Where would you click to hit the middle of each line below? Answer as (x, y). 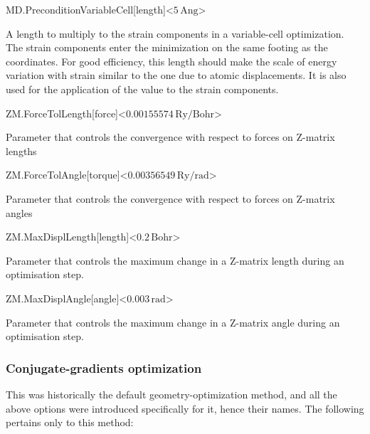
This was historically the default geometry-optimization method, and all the (171, 394)
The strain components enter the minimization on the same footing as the (167, 47)
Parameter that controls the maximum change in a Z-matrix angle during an (173, 322)
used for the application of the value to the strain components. (142, 89)
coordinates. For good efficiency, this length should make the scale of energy (171, 61)
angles (19, 212)
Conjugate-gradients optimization (104, 367)
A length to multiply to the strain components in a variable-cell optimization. (175, 33)
